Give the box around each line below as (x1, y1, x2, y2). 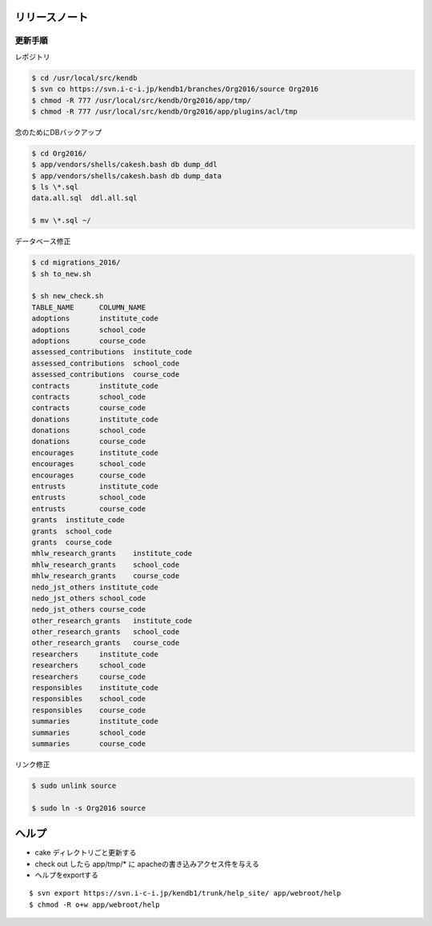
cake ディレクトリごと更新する (34, 848, 137, 857)
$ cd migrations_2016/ (31, 258, 121, 267)
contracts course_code (31, 404, 146, 413)
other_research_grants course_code (31, 638, 180, 648)
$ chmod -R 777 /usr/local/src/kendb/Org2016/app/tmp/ (31, 96, 251, 105)
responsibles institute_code (31, 684, 159, 693)
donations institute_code (31, 414, 159, 424)
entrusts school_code (31, 493, 146, 502)
